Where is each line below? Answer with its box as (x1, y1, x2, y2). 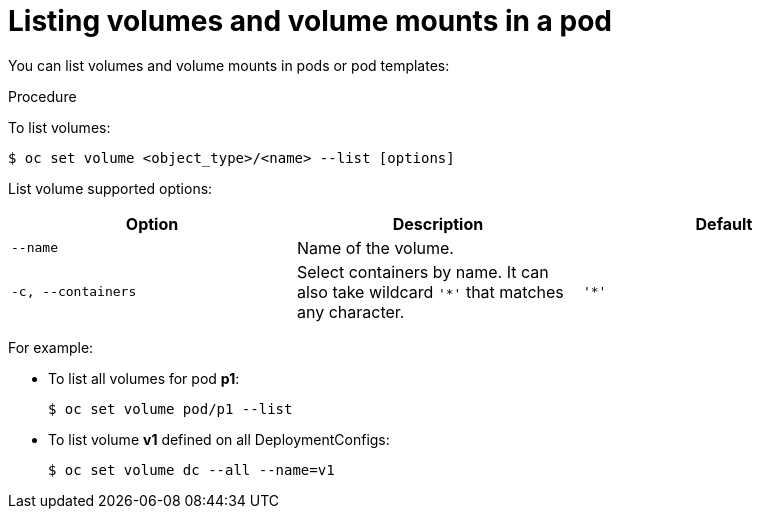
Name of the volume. (296, 237, 454, 258)
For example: (8, 338, 94, 356)
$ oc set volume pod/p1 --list (48, 400, 293, 417)
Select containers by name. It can (296, 261, 549, 282)
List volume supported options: (8, 179, 213, 197)
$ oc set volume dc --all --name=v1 (48, 461, 335, 478)
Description (392, 213, 484, 234)
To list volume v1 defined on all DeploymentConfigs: (48, 430, 390, 448)
